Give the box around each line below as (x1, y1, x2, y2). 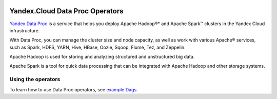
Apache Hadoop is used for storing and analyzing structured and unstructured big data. (9, 54, 195, 60)
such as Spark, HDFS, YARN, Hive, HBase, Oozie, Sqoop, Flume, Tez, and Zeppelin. (9, 44, 186, 50)
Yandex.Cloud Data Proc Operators (9, 7, 124, 15)
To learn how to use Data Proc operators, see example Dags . (9, 86, 138, 92)
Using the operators (9, 76, 61, 83)
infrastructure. (9, 27, 40, 33)
